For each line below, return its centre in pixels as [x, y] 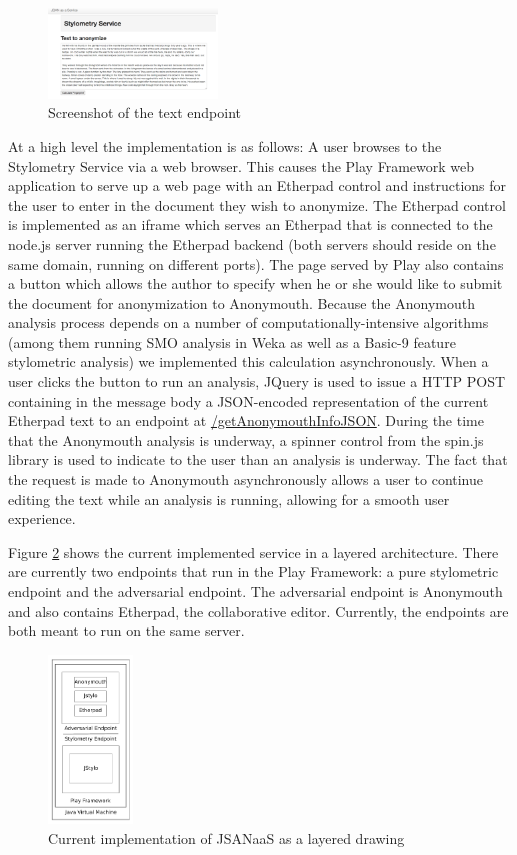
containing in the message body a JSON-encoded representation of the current [248, 400]
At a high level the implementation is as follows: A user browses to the [225, 145]
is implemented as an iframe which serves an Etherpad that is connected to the [250, 224]
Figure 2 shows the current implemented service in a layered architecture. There [253, 551]
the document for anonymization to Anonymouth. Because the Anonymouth [241, 302]
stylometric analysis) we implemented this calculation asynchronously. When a [248, 361]
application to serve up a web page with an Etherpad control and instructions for [257, 185]
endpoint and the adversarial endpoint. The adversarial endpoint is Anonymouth [255, 591]
